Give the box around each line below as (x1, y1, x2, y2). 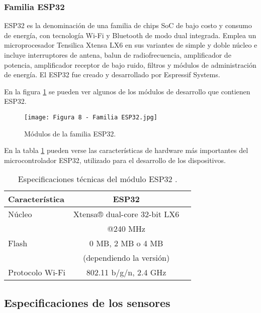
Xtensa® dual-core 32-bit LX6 (73, 208, 180, 220)
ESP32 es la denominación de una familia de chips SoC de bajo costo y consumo (4, 20, 252, 31)
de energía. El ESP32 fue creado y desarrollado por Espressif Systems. (4, 69, 220, 80)
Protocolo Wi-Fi (8, 266, 65, 278)
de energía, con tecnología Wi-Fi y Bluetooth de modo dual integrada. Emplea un (4, 30, 256, 40)
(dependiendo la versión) (82, 252, 170, 264)
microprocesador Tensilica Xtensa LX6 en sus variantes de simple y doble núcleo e (4, 40, 257, 50)
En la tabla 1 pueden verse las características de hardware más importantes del (4, 145, 248, 155)
